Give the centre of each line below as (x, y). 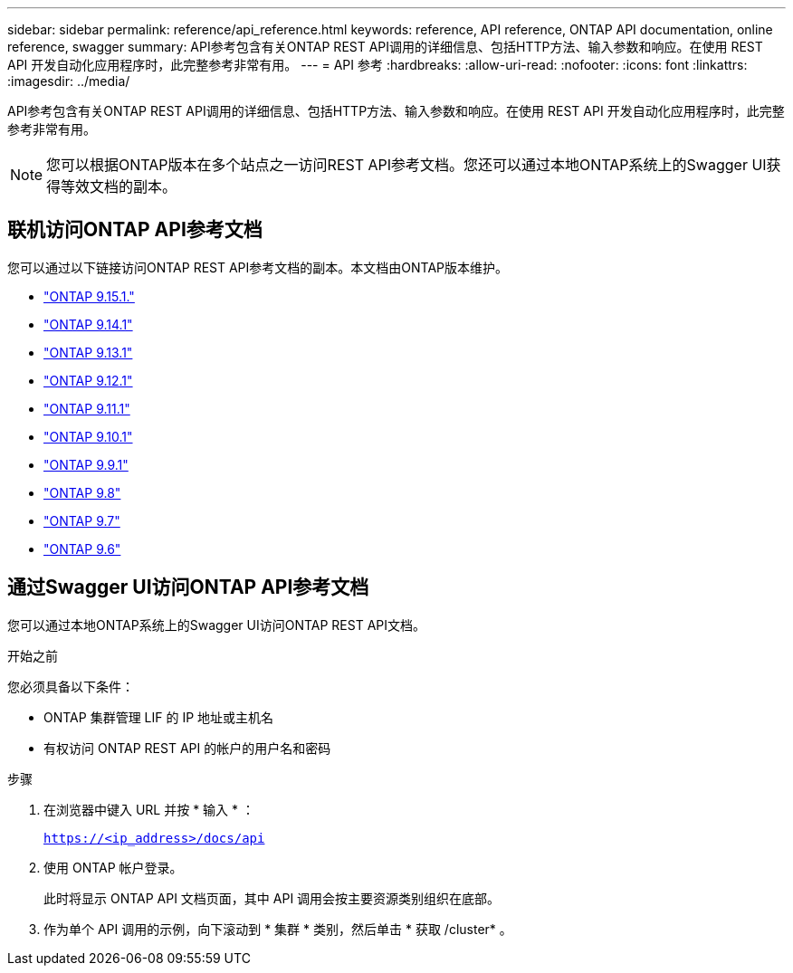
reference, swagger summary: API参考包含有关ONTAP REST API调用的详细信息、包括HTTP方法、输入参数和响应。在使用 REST (385, 47)
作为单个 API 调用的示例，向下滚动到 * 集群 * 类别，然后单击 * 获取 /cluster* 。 (278, 929)
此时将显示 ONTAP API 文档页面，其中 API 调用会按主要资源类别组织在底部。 (272, 898)
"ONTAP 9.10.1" (88, 436)
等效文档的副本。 (119, 186)
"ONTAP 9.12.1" (88, 380)
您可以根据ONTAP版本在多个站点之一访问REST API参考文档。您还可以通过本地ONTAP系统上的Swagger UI (406, 165)
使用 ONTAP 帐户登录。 (113, 867)
